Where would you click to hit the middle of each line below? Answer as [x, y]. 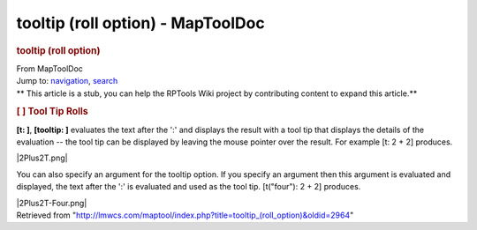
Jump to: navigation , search [67, 81]
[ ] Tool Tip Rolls [52, 112]
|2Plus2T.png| [42, 158]
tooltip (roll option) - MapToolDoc [140, 23]
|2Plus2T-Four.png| [52, 203]
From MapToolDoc [50, 68]
